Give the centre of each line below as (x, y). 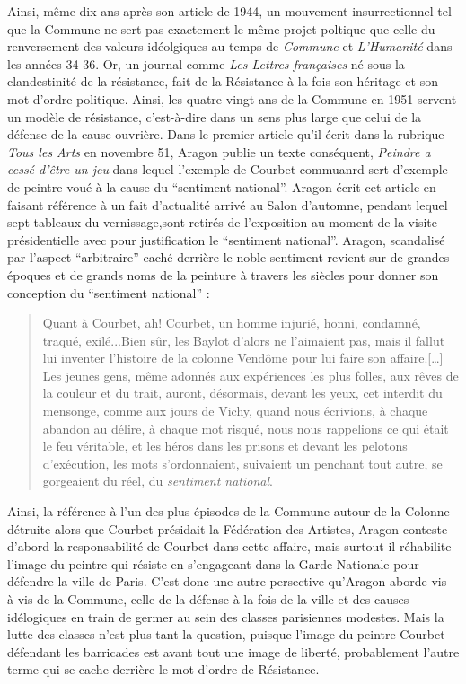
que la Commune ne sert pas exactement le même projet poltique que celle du (221, 28)
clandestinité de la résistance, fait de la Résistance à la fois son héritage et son (223, 81)
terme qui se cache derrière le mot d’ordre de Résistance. (163, 669)
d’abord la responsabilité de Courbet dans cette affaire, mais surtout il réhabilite (229, 546)
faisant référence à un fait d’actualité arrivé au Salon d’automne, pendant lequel (228, 204)
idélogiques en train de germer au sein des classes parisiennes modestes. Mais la (226, 616)
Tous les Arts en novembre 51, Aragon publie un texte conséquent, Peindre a (219, 151)
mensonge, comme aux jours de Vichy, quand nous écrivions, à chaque (235, 411)
